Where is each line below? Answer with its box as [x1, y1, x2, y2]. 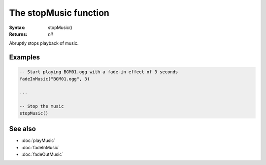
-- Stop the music [19, 104, 64, 109]
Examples [9, 53, 40, 61]
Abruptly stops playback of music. [9, 40, 79, 46]
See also [9, 125, 36, 133]
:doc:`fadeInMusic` [21, 144, 60, 150]
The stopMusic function [9, 7, 109, 18]
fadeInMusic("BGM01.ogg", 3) [19, 76, 90, 82]
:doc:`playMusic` [21, 137, 56, 143]
